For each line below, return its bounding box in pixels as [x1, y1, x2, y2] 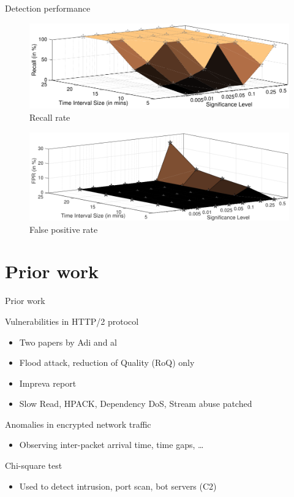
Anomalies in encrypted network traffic [5, 417, 151, 430]
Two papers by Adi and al [19, 335, 117, 348]
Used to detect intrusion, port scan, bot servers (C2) [19, 479, 217, 492]
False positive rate [29, 222, 98, 235]
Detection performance [5, 2, 91, 14]
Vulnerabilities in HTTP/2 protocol [5, 314, 139, 327]
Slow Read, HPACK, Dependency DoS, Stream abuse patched [19, 397, 252, 410]
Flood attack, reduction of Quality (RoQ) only [19, 356, 195, 369]
